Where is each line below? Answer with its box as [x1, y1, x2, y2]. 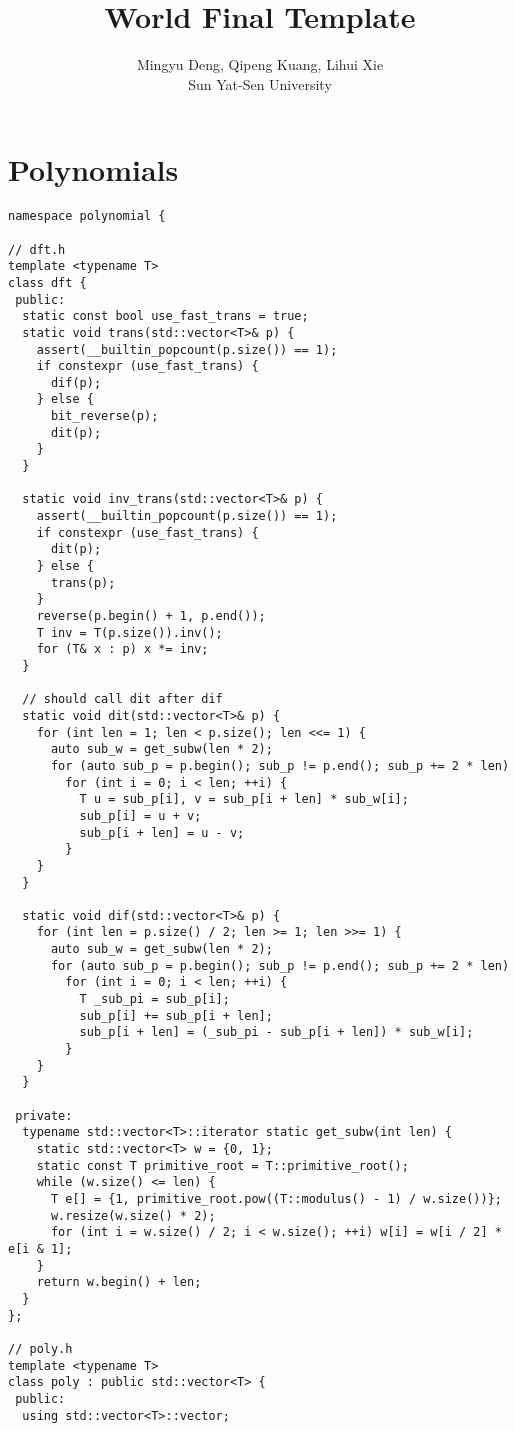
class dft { [8, 275, 87, 290]
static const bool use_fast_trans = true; [22, 309, 309, 324]
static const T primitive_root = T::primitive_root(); [36, 1158, 409, 1173]
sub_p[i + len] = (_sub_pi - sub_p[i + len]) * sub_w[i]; [79, 1025, 474, 1040]
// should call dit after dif [22, 692, 223, 707]
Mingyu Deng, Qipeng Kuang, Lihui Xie [136, 54, 384, 75]
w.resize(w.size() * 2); [50, 1208, 216, 1223]
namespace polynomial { [8, 209, 166, 224]
